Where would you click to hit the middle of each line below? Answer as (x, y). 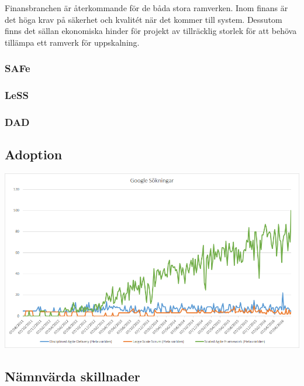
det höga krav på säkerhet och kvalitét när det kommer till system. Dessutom (144, 19)
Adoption (34, 154)
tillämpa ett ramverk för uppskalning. (72, 42)
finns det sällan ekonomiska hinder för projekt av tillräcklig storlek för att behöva (151, 31)
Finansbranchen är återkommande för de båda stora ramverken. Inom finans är (146, 8)
